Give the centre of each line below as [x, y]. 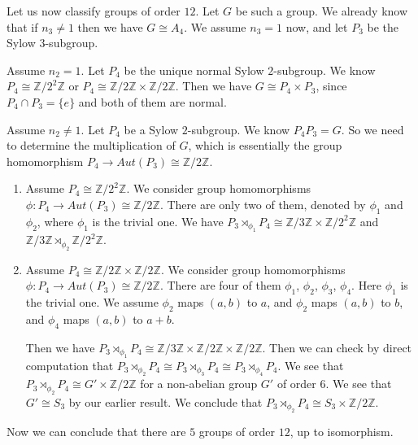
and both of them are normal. [152, 101]
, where [55, 221]
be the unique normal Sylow [194, 70]
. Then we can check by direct [337, 347]
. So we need [372, 129]
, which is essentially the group [265, 145]
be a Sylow [151, 129]
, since [331, 86]
